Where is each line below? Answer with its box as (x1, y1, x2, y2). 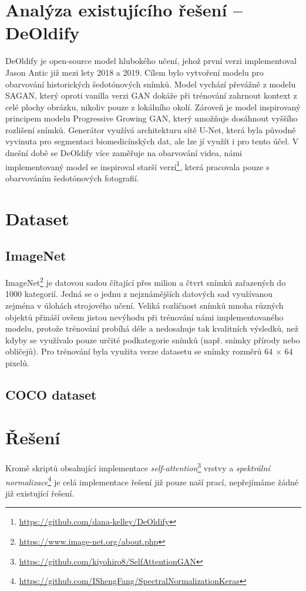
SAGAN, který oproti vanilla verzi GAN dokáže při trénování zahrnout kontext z (5, 89, 297, 102)
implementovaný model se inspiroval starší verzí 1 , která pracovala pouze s (5, 158, 270, 173)
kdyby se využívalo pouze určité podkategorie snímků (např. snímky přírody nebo (5, 333, 300, 346)
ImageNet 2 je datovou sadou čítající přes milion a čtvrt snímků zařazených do (5, 275, 286, 288)
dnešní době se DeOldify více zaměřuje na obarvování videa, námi (5, 147, 242, 159)
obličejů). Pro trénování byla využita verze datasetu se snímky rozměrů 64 (5, 345, 273, 357)
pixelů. (5, 356, 29, 369)
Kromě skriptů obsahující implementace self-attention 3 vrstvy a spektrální (5, 460, 270, 474)
